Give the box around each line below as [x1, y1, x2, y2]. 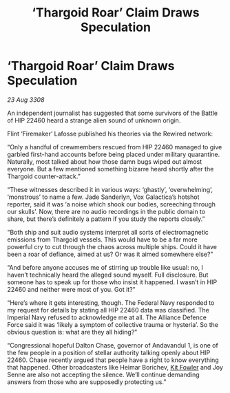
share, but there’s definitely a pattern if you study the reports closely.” [7, 215, 205, 223]
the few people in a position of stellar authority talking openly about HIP [7, 348, 211, 357]
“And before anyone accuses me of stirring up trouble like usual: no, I [7, 263, 203, 271]
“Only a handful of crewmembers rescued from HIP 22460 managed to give [7, 142, 222, 151]
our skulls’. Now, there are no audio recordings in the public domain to [7, 207, 205, 215]
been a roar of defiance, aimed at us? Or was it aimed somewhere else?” [7, 250, 213, 258]
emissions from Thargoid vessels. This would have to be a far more [7, 235, 198, 244]
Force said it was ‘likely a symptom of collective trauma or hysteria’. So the [7, 320, 219, 328]
